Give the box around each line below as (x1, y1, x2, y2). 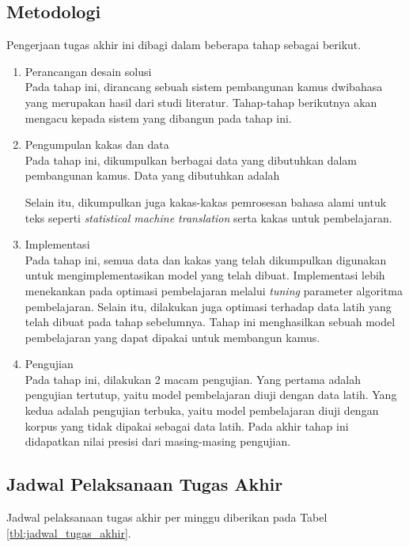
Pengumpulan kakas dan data (25, 136, 169, 153)
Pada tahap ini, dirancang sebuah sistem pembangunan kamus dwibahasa (25, 78, 383, 95)
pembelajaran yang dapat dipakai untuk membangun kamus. (25, 329, 320, 345)
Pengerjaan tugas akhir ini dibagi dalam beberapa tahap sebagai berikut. (6, 36, 362, 53)
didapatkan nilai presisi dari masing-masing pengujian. (25, 433, 291, 450)
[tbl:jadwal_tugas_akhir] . (6, 524, 131, 541)
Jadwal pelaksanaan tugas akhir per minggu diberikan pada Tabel (6, 509, 328, 526)
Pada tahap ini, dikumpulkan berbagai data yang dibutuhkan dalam (25, 151, 357, 168)
